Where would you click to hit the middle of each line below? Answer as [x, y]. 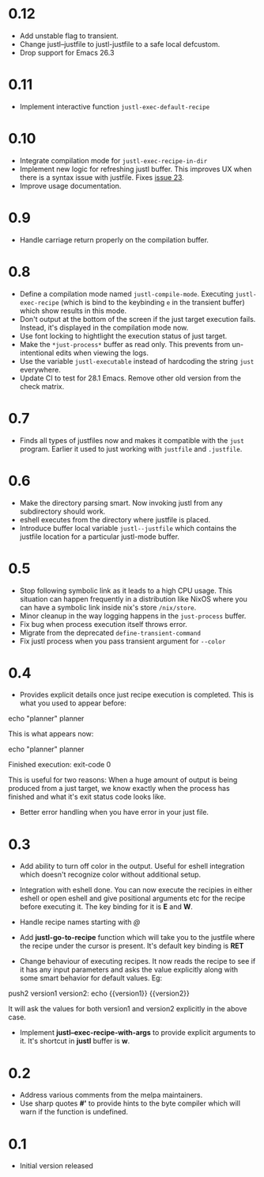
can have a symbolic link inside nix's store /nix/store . [108, 607]
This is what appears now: [51, 734]
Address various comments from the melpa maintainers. [111, 1095]
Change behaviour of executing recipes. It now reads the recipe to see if [138, 961]
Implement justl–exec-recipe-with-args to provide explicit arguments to [138, 1033]
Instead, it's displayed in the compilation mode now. [104, 327]
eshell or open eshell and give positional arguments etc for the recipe [132, 898]
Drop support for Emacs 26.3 [67, 52]
